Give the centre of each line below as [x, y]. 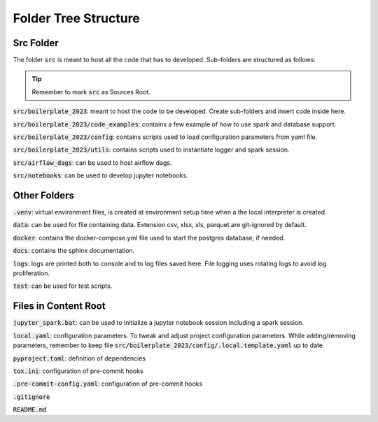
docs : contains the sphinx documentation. [74, 251]
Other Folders [44, 195]
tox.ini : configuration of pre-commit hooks [78, 371]
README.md [30, 410]
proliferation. [31, 273]
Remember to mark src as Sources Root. [91, 92]
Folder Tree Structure [76, 18]
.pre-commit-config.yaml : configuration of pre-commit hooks [108, 384]
